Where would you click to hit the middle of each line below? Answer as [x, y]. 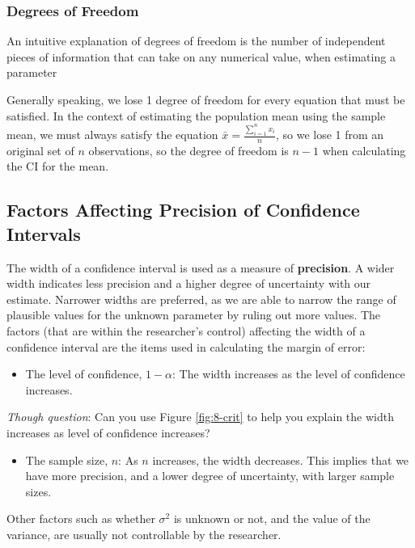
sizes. [38, 491]
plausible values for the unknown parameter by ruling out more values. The [194, 315]
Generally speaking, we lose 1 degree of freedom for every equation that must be [206, 99]
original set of [40, 150]
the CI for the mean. [58, 166]
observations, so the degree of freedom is [188, 150]
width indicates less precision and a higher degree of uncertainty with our [189, 283]
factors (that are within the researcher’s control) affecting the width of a [186, 331]
